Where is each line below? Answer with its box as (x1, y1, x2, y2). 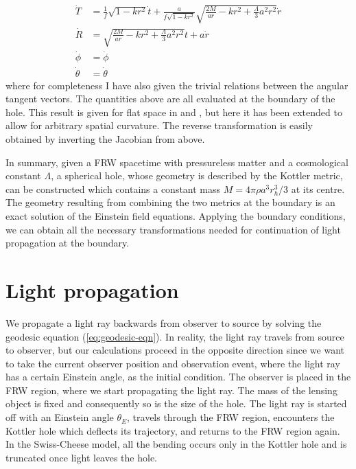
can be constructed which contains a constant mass (5, 181, 221, 196)
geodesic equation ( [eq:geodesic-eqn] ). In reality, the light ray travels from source (5, 329, 344, 343)
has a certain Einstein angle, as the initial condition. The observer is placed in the (5, 369, 351, 384)
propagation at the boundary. (5, 236, 130, 250)
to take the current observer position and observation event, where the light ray (5, 356, 340, 370)
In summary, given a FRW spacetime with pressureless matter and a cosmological (5, 155, 348, 169)
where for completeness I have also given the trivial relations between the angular (5, 78, 348, 92)
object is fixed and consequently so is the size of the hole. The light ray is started (5, 396, 347, 411)
